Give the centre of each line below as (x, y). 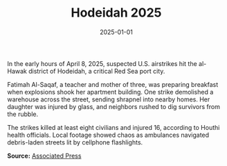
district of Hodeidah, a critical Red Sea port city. (97, 71)
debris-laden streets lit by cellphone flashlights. (75, 142)
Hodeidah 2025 (116, 13)
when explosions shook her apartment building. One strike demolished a (110, 92)
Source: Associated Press (44, 156)
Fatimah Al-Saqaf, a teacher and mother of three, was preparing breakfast (113, 84)
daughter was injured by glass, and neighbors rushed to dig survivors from (113, 106)
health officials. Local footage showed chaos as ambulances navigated (108, 135)
